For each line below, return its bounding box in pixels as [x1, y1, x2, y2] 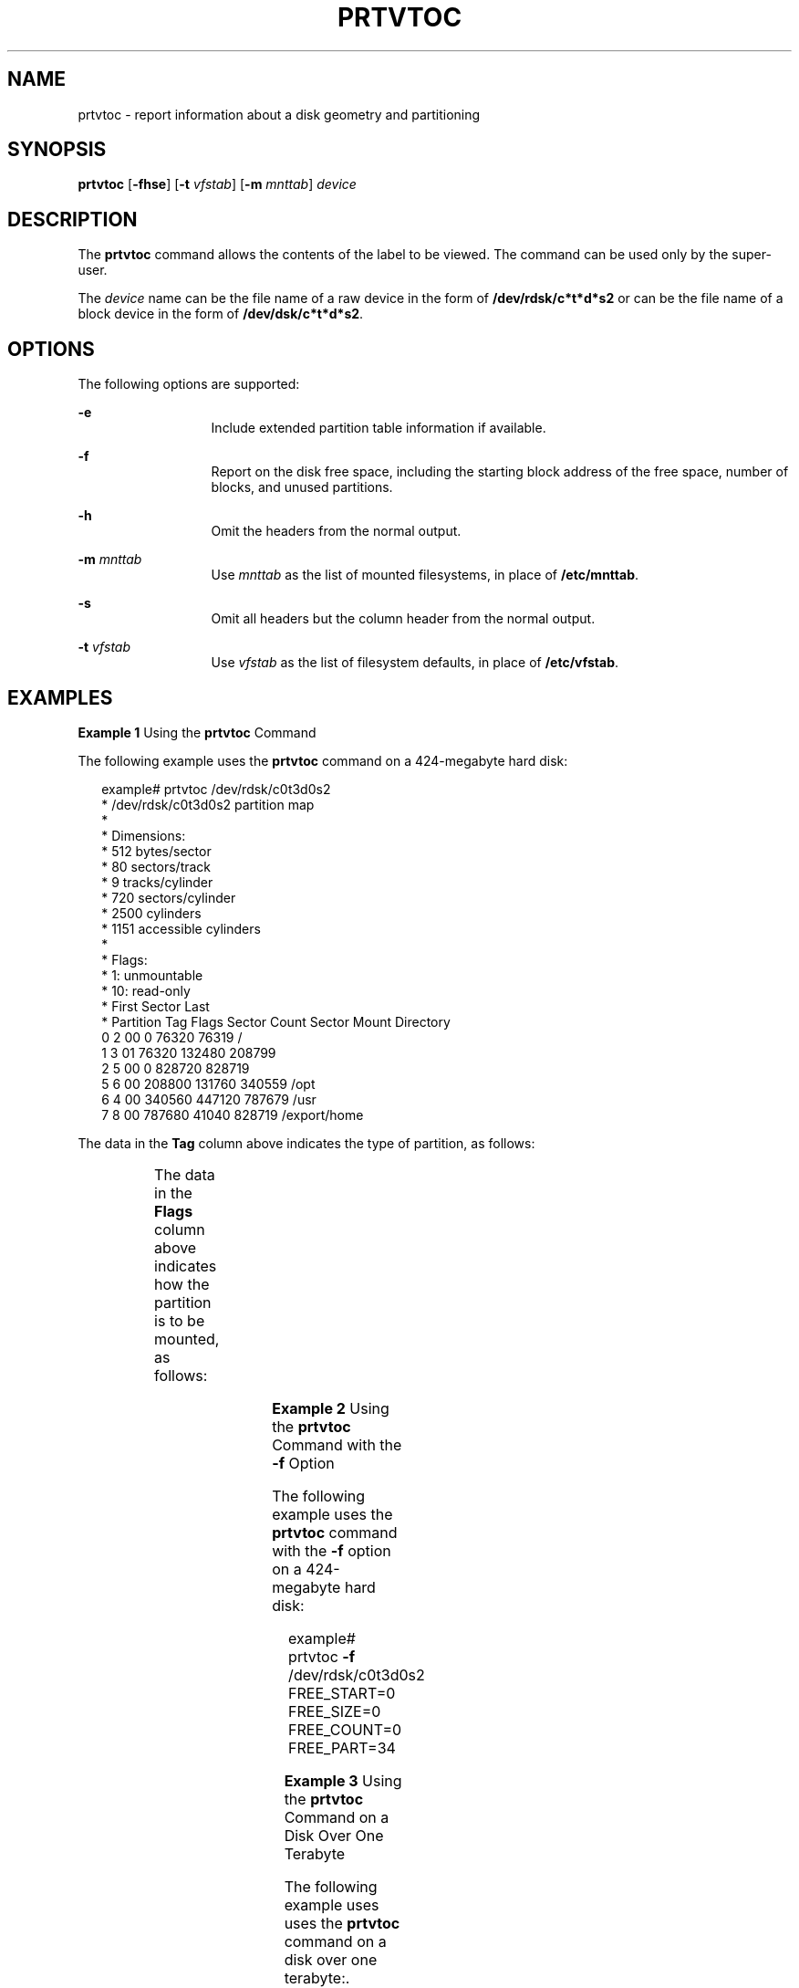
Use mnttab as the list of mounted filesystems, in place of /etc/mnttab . [211, 567, 639, 583]
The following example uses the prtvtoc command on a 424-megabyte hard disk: [78, 752, 568, 769]
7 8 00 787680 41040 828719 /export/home [101, 1106, 364, 1123]
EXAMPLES [7, 685, 113, 709]
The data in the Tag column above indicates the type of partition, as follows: [78, 1135, 535, 1151]
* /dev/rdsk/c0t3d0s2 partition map [101, 796, 315, 812]
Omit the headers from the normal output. [211, 523, 462, 539]
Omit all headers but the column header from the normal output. [211, 611, 596, 627]
